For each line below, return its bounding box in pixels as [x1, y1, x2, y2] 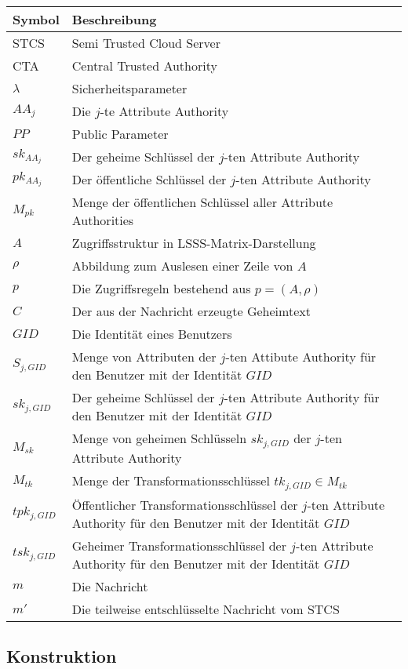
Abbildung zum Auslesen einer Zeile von [71, 256, 293, 275]
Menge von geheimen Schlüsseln [71, 429, 247, 447]
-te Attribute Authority [100, 102, 229, 120]
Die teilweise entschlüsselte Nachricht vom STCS [71, 599, 340, 618]
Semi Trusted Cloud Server [71, 34, 220, 52]
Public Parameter [71, 125, 169, 143]
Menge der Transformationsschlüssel [71, 471, 270, 489]
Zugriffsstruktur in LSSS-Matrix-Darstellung [71, 234, 316, 252]
